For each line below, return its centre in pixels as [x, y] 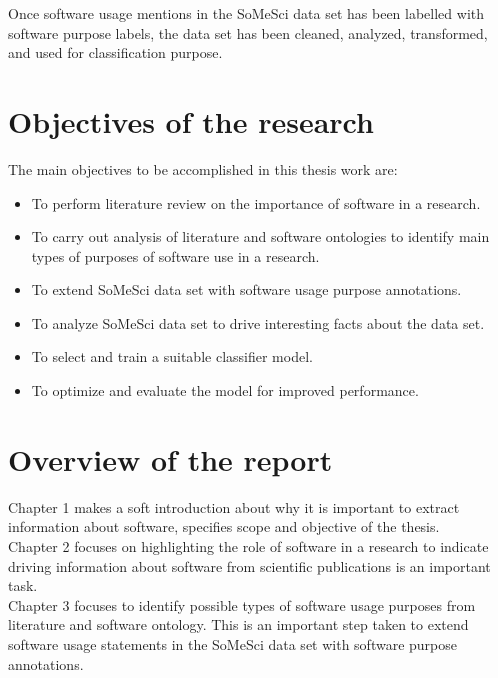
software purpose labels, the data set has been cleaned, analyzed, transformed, [248, 32]
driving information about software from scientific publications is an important [249, 565]
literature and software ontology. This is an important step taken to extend [238, 624]
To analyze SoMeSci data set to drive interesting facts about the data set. [258, 322]
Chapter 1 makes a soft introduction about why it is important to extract [234, 506]
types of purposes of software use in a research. [175, 255]
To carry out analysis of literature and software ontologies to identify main [260, 236]
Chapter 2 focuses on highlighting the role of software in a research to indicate [248, 545]
